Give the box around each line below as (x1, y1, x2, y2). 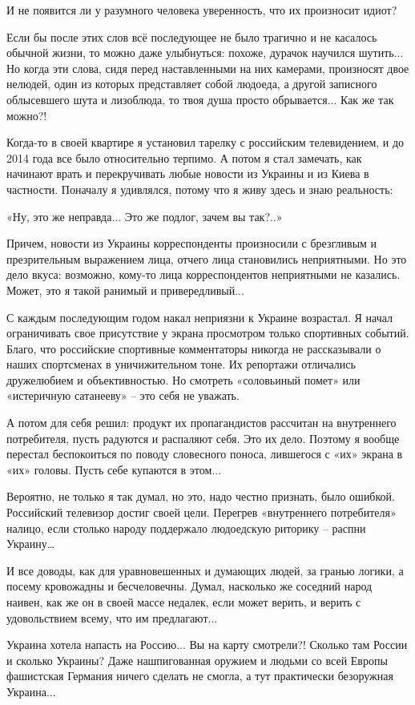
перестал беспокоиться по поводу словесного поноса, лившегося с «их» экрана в (6, 445, 403, 462)
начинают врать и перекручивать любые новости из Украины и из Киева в (6, 165, 369, 182)
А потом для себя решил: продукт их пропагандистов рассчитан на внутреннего (6, 414, 397, 431)
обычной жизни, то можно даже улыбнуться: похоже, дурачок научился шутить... (6, 44, 404, 61)
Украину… (6, 535, 55, 552)
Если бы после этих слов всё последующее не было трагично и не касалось (6, 28, 377, 45)
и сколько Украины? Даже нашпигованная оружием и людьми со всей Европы (6, 651, 388, 668)
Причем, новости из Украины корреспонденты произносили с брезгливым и (6, 235, 377, 252)
